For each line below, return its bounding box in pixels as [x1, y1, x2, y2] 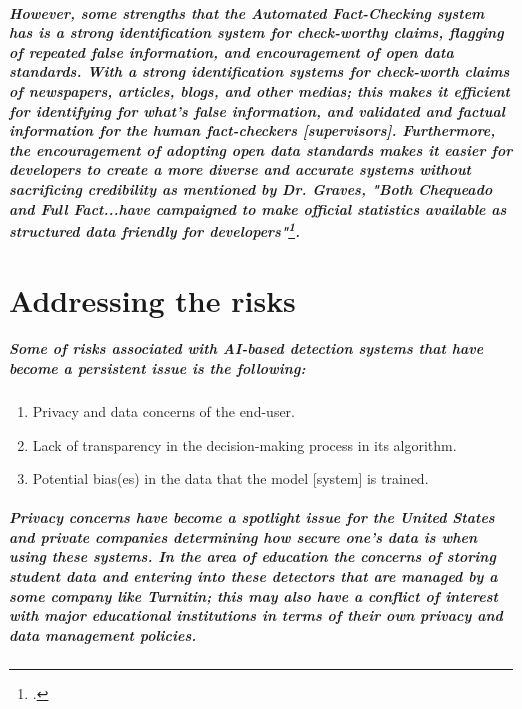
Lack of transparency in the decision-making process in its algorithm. [32, 434, 457, 455]
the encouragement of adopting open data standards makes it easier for [9, 139, 513, 160]
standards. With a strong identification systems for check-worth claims [9, 61, 510, 82]
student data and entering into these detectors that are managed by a [9, 566, 498, 587]
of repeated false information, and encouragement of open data [9, 41, 454, 62]
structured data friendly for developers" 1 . [9, 218, 301, 241]
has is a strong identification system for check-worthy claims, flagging [9, 22, 504, 43]
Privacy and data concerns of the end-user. [32, 400, 295, 421]
